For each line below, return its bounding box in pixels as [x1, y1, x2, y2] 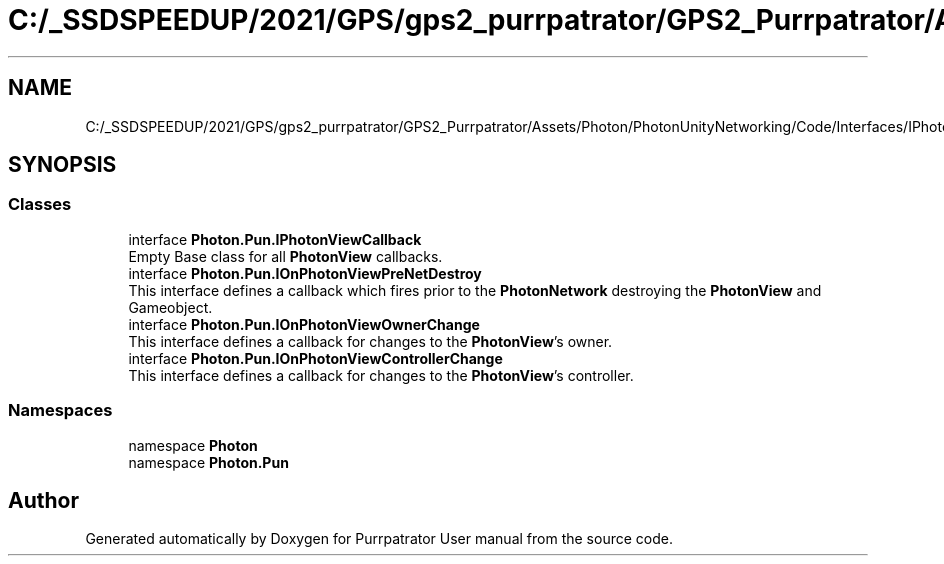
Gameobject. [128, 298, 213, 316]
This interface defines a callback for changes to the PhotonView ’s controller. [128, 366, 634, 384]
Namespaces [8, 400, 113, 421]
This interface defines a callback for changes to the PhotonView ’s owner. [128, 332, 613, 350]
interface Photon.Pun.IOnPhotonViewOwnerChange [128, 315, 480, 333]
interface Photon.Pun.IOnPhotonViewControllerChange [128, 349, 503, 367]
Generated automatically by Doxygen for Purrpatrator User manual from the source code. [85, 530, 673, 548]
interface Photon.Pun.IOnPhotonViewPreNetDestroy [128, 264, 482, 282]
